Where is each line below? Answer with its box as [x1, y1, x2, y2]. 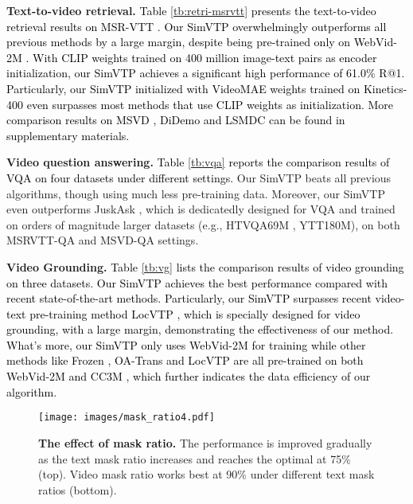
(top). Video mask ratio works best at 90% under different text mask [38, 466, 375, 483]
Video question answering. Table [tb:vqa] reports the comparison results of [6, 154, 390, 170]
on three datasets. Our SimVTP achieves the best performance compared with [6, 274, 388, 291]
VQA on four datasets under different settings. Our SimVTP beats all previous [6, 169, 392, 186]
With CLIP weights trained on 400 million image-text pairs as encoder [33, 49, 377, 65]
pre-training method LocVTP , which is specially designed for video [29, 305, 360, 322]
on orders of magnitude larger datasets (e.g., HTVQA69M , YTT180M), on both [6, 216, 400, 232]
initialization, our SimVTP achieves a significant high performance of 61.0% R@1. [6, 64, 405, 81]
